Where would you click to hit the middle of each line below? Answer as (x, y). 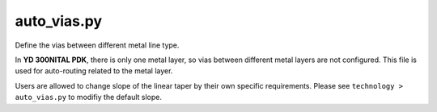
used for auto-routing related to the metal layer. (94, 71)
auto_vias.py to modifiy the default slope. (88, 97)
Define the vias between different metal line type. (97, 45)
